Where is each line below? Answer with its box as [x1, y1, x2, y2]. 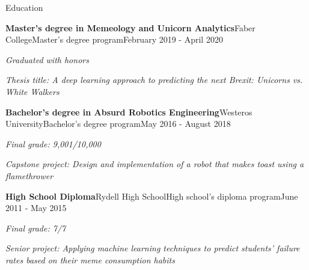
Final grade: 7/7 [5, 221, 66, 234]
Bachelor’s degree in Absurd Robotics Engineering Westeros [5, 105, 252, 118]
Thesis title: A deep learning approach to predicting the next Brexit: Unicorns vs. [5, 73, 303, 86]
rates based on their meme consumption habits [5, 253, 175, 266]
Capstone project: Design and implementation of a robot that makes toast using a [5, 158, 304, 170]
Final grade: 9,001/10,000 [5, 137, 101, 150]
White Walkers [5, 85, 60, 97]
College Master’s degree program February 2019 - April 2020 [5, 33, 223, 46]
